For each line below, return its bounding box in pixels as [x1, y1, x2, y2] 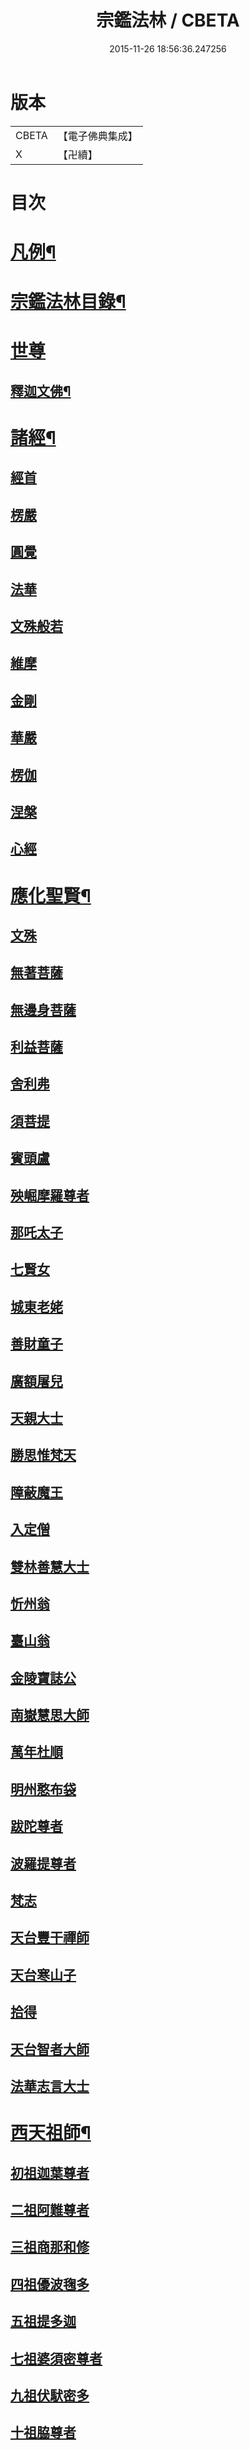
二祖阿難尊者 [10, 2201, 90, 2218]
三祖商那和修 [10, 2239, 90, 2256]
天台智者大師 [10, 2041, 90, 2058]
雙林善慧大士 [10, 1558, 90, 1575]
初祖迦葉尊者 [10, 2164, 90, 2181]
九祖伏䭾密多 [10, 2387, 90, 2404]
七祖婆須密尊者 [10, 2350, 103, 2367]
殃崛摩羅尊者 [10, 1187, 90, 1204]
